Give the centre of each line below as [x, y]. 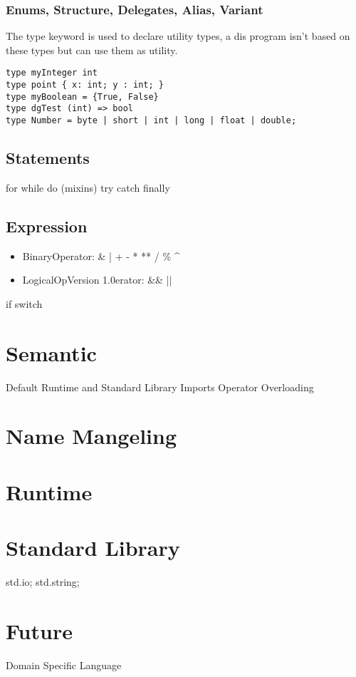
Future [39, 630]
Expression [47, 226]
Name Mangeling [91, 436]
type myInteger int [52, 73]
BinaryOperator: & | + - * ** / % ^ [101, 255]
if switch [24, 303]
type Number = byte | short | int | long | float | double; [151, 121]
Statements [48, 158]
